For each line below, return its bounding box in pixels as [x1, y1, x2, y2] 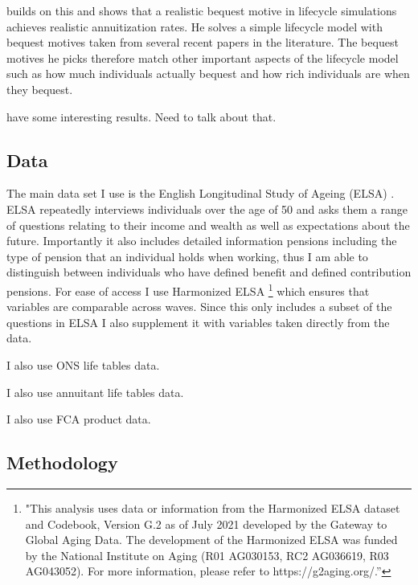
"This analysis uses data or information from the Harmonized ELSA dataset [25, 499, 400, 516]
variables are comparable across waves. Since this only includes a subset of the [6, 298, 392, 315]
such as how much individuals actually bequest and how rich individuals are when [6, 65, 410, 82]
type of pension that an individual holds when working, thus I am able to [6, 247, 368, 264]
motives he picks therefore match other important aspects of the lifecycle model [6, 49, 399, 66]
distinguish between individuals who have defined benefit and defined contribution [6, 264, 412, 280]
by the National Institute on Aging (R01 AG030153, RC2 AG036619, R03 [25, 546, 389, 563]
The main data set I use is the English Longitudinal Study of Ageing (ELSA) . [6, 185, 395, 202]
